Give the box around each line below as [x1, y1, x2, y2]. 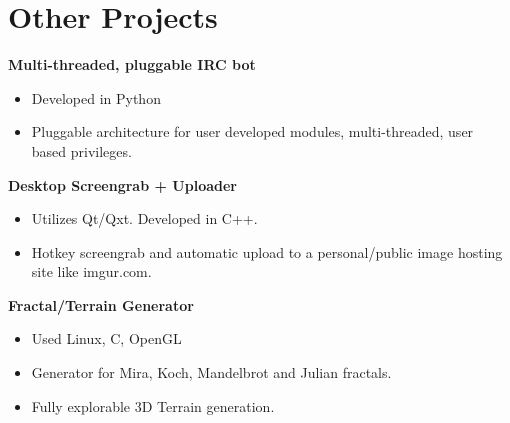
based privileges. [31, 140, 132, 161]
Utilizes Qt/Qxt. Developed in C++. [31, 208, 258, 229]
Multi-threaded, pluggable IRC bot [8, 54, 256, 75]
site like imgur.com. [31, 261, 152, 282]
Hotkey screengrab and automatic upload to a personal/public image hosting [31, 241, 503, 262]
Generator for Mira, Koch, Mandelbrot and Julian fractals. [31, 362, 392, 383]
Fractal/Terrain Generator [8, 294, 194, 315]
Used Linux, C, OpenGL [31, 328, 182, 349]
